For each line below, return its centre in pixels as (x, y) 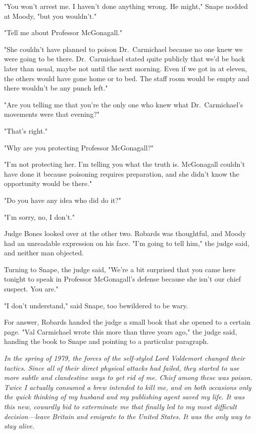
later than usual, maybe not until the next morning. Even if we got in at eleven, (126, 68)
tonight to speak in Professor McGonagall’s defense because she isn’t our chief (123, 279)
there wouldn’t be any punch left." (56, 88)
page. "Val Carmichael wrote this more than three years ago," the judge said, (121, 331)
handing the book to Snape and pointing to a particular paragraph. (106, 341)
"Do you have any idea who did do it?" (63, 200)
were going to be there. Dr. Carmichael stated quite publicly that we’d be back (125, 59)
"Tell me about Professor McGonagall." (63, 32)
